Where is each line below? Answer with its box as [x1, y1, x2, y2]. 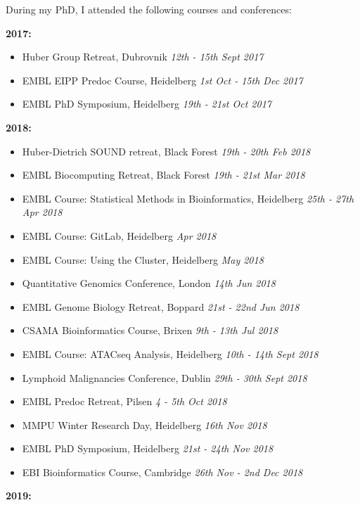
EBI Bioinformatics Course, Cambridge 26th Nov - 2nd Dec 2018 [22, 464, 303, 479]
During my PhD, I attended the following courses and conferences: [6, 2, 292, 16]
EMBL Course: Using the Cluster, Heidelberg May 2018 [22, 252, 264, 267]
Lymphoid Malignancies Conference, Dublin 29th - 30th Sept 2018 [22, 370, 307, 385]
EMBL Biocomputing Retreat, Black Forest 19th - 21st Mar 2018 [22, 167, 305, 182]
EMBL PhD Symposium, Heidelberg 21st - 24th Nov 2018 [22, 441, 274, 456]
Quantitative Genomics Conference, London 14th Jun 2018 [22, 276, 276, 290]
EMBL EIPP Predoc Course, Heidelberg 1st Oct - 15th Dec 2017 [22, 72, 303, 87]
